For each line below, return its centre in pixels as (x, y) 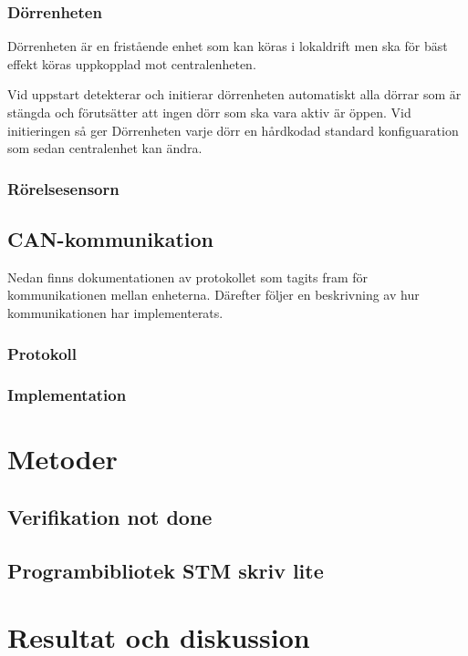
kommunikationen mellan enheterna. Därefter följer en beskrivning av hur (213, 295)
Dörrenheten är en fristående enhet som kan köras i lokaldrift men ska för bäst (228, 46)
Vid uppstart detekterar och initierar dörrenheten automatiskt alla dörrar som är (234, 94)
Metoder (62, 459)
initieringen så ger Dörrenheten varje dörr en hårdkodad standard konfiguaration (233, 130)
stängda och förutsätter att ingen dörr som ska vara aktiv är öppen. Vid (209, 112)
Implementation (67, 395)
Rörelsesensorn (63, 188)
